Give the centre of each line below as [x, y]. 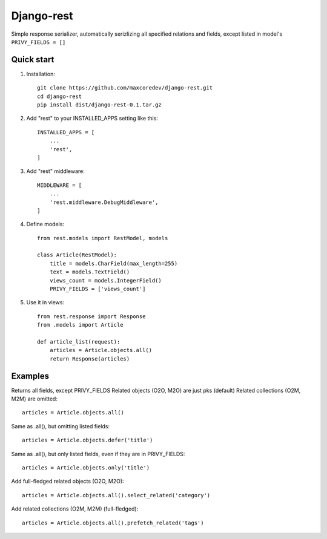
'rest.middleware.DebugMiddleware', [104, 202]
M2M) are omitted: [34, 399]
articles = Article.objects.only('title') [86, 468]
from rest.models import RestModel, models [103, 238]
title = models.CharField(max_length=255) [114, 263]
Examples [30, 376]
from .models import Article [80, 325]
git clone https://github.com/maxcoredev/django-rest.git [125, 88]
